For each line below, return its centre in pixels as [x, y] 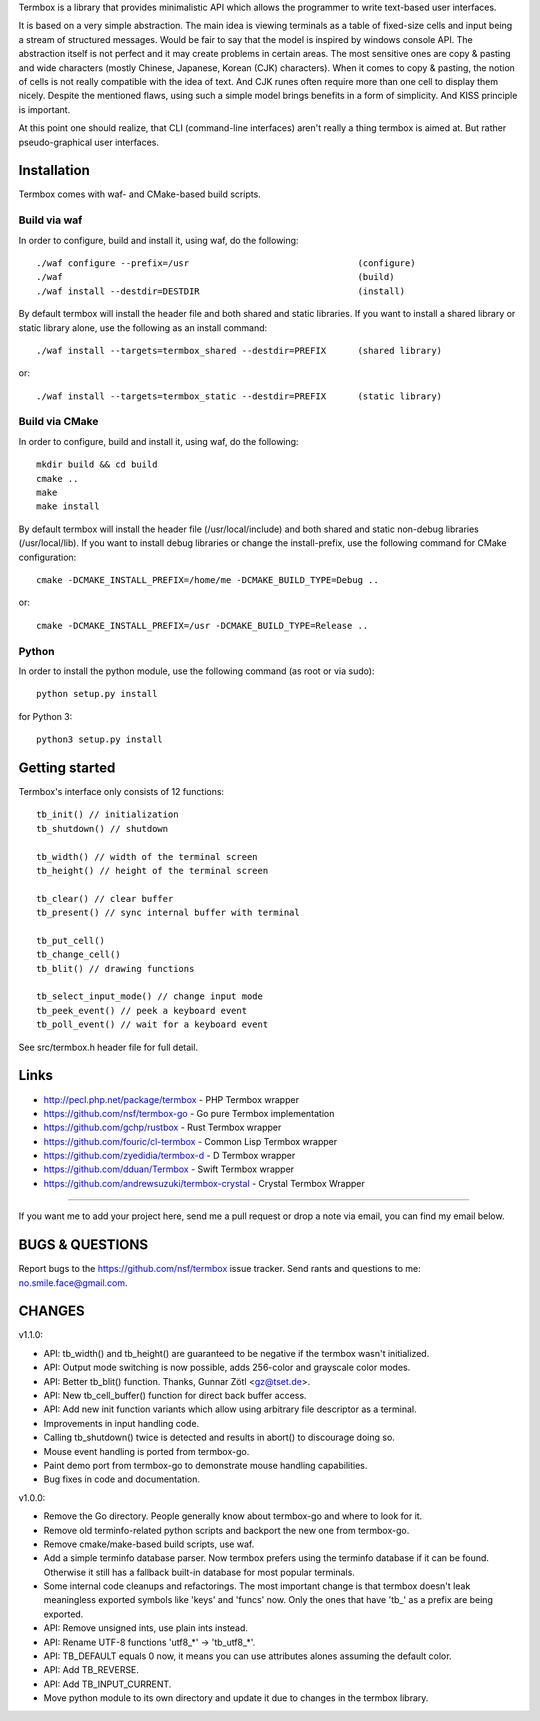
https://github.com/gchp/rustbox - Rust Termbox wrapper [162, 1127]
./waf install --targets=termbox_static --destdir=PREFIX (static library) [239, 396]
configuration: [47, 557]
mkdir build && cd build [97, 464]
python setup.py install [97, 694]
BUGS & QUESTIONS [83, 1245]
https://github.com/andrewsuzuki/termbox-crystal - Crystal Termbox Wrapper [204, 1183]
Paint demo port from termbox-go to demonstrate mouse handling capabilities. [205, 1465]
